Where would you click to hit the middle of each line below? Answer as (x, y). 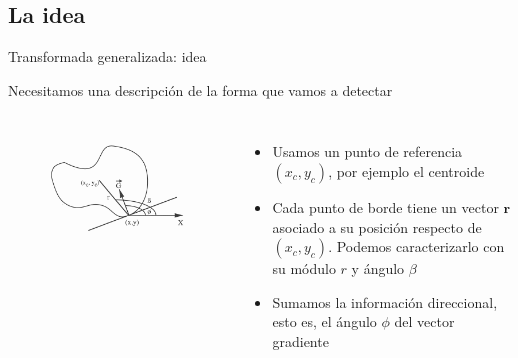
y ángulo (378, 268)
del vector (424, 321)
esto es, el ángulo (324, 321)
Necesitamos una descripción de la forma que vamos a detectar (200, 89)
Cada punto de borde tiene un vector (385, 206)
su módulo (304, 268)
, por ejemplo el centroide (406, 170)
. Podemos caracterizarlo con (416, 246)
